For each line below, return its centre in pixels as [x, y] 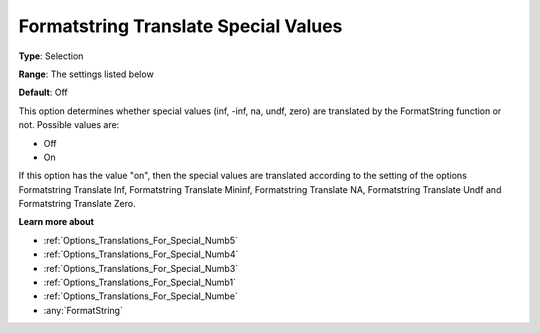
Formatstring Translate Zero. [77, 204]
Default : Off [43, 92]
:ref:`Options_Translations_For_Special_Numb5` [141, 240]
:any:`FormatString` [83, 310]
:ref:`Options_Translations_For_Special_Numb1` [140, 282]
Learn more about [56, 222]
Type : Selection [51, 56]
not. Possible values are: [69, 125]
